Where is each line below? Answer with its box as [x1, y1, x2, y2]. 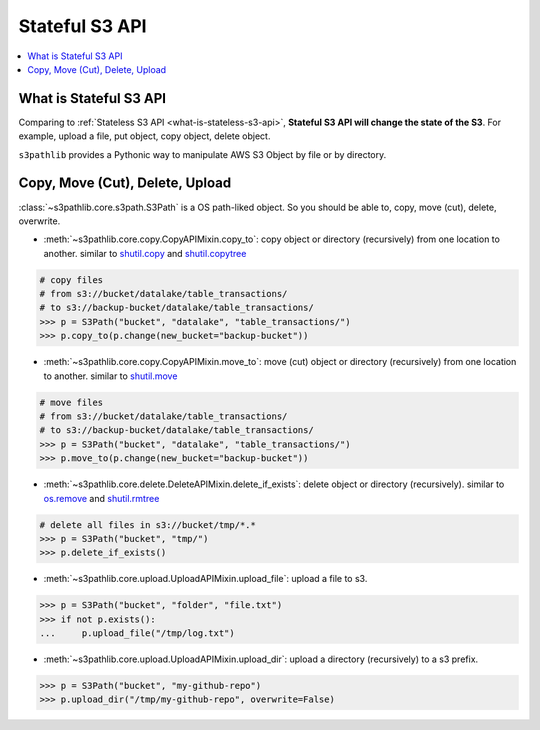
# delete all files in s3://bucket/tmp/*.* [39, 519, 257, 530]
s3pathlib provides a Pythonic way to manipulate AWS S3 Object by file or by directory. [18, 148, 387, 160]
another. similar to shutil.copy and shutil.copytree [43, 247, 247, 259]
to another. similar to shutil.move [43, 370, 178, 382]
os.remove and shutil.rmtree [43, 492, 160, 504]
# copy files [39, 274, 104, 285]
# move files [39, 396, 104, 408]
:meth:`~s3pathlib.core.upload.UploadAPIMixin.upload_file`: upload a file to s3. [43, 573, 368, 585]
